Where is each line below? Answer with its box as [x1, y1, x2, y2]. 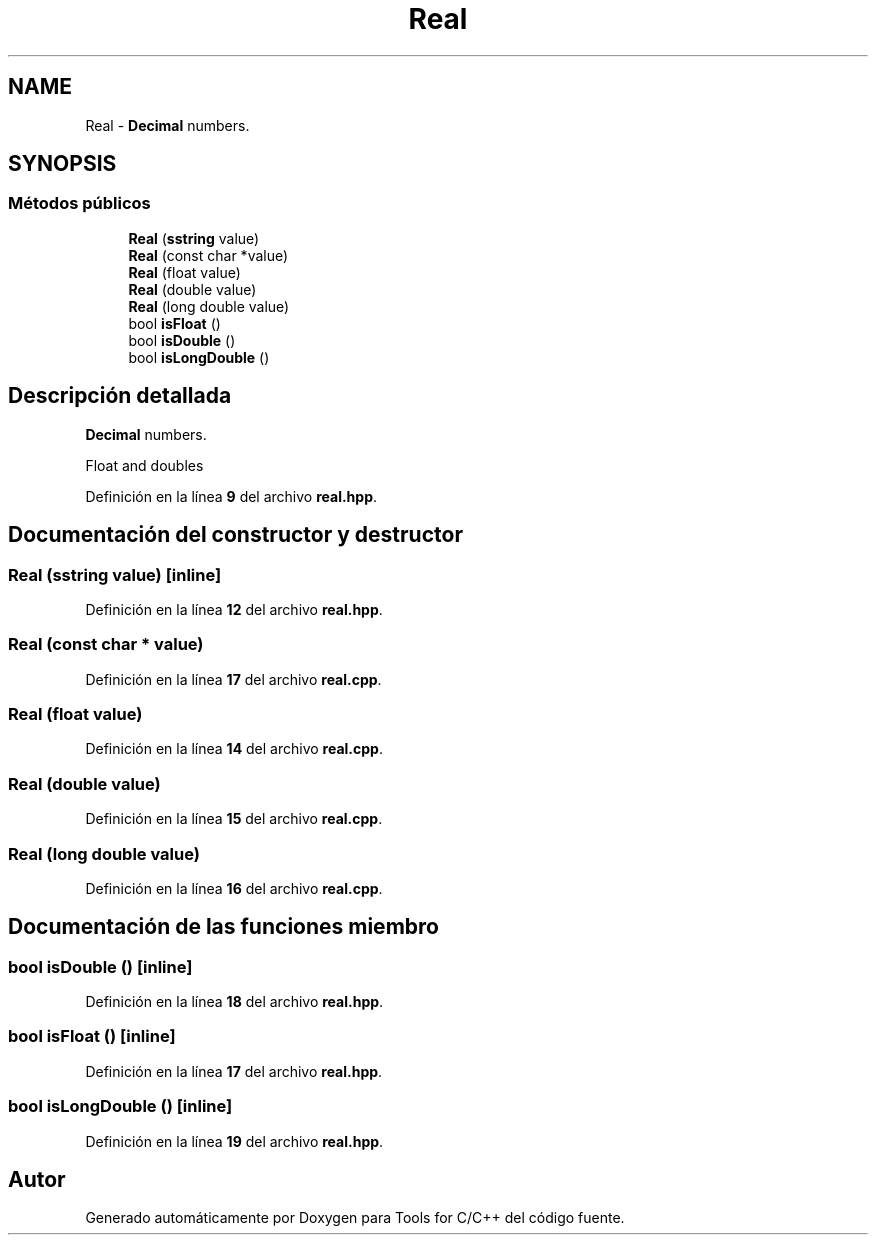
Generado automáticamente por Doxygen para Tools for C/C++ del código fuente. [85, 1209, 625, 1227]
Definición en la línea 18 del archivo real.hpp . [85, 993, 384, 1011]
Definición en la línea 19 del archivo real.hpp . [85, 1132, 384, 1150]
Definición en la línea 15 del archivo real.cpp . [85, 810, 383, 828]
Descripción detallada [8, 383, 232, 409]
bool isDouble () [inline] [8, 956, 193, 977]
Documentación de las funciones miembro [8, 914, 439, 940]
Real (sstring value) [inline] [8, 564, 222, 585]
